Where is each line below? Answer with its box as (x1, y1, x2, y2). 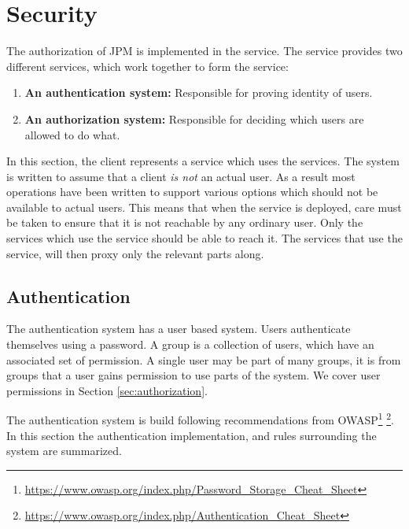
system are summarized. (6, 442, 122, 459)
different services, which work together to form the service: (6, 57, 289, 74)
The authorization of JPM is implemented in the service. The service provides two (6, 43, 403, 59)
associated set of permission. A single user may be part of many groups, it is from (6, 351, 401, 368)
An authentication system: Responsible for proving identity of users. (24, 84, 373, 101)
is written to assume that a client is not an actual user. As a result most (6, 168, 356, 184)
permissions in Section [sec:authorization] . (6, 382, 208, 398)
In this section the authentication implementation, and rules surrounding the (6, 427, 377, 443)
